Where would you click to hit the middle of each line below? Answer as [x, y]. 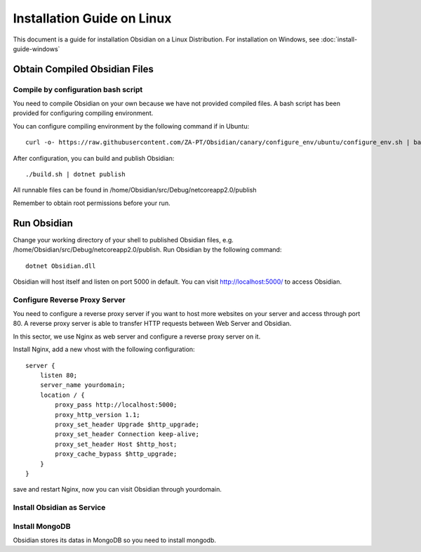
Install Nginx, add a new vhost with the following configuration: [104, 349]
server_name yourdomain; [82, 385]
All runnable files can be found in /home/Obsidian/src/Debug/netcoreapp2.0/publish [135, 190]
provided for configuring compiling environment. [83, 113]
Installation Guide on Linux [92, 18]
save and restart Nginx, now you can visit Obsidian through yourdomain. [118, 489]
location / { [62, 395]
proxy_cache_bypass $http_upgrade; [116, 454]
